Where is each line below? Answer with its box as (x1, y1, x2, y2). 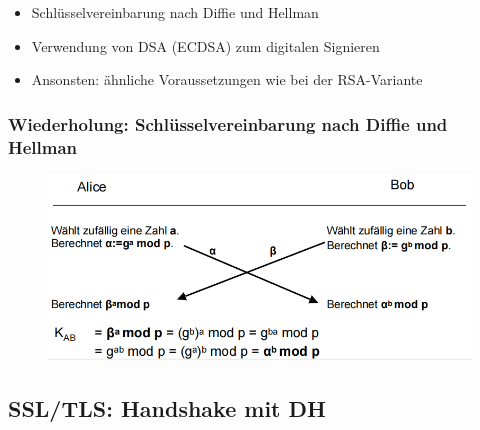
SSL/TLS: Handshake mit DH (8, 392, 326, 423)
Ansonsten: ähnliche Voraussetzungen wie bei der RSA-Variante (31, 69, 423, 90)
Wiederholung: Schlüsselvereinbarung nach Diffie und (8, 111, 448, 136)
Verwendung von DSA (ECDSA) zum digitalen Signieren (31, 35, 380, 56)
